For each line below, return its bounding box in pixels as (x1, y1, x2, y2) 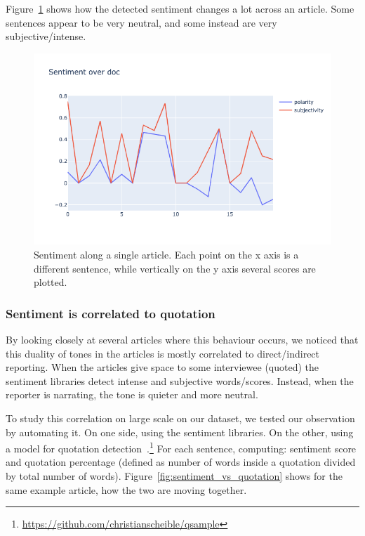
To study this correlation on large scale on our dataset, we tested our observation (6, 410, 355, 425)
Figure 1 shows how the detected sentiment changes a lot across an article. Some (6, 1, 354, 15)
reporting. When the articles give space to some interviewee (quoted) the (6, 360, 319, 374)
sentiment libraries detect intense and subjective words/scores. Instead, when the (6, 373, 354, 388)
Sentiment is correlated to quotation (6, 304, 215, 322)
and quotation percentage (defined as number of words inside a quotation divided (6, 455, 356, 469)
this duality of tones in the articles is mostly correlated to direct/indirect (6, 346, 320, 360)
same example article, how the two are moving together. (6, 482, 247, 497)
